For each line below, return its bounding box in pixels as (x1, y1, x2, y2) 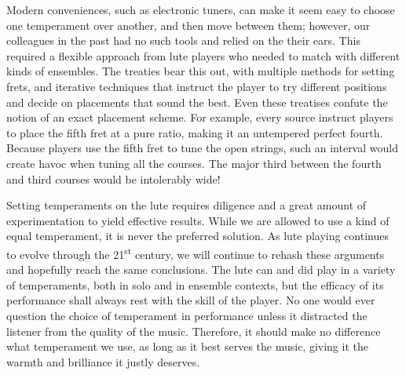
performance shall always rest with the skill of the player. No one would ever (6, 292, 375, 308)
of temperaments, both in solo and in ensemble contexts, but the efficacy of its (6, 276, 384, 293)
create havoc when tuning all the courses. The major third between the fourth (6, 155, 382, 171)
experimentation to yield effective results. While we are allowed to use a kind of (6, 212, 390, 228)
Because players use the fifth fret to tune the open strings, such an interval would (6, 140, 398, 156)
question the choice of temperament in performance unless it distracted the (6, 307, 368, 323)
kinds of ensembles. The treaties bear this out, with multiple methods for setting (6, 63, 395, 79)
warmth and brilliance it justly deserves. (6, 353, 200, 370)
